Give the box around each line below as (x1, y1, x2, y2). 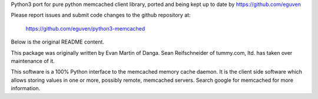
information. (11, 85, 41, 92)
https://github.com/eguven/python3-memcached (25, 25, 145, 32)
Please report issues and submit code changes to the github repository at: (11, 12, 191, 19)
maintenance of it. (11, 57, 55, 64)
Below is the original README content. (11, 38, 104, 45)
